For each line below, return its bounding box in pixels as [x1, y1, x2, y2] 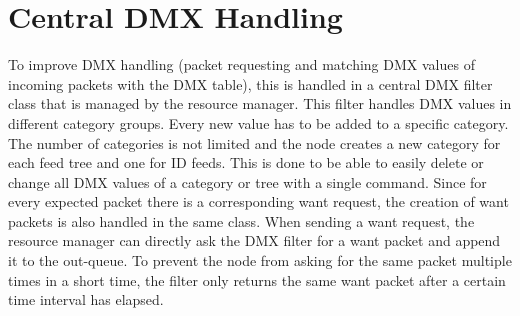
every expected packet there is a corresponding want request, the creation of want [8, 191, 509, 212]
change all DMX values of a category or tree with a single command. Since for [8, 171, 487, 192]
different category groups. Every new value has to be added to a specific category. [8, 112, 509, 133]
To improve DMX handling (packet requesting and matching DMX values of [8, 54, 475, 75]
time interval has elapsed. [8, 289, 164, 310]
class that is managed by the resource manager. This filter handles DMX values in [8, 93, 512, 114]
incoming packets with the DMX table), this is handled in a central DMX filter [8, 73, 493, 94]
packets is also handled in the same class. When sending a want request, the [8, 210, 475, 231]
